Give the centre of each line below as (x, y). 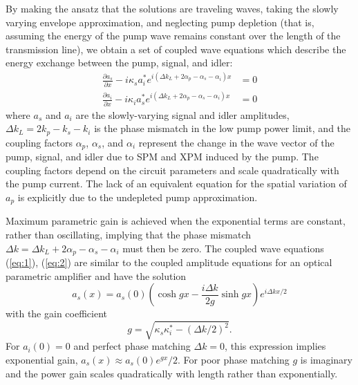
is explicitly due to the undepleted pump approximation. (138, 197)
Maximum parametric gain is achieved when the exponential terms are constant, (176, 221)
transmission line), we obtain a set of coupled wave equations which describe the (176, 49)
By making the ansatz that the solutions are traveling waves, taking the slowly (172, 8)
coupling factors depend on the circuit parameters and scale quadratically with (172, 170)
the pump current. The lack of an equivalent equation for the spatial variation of (176, 184)
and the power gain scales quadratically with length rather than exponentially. (172, 373)
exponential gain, (42, 359)
